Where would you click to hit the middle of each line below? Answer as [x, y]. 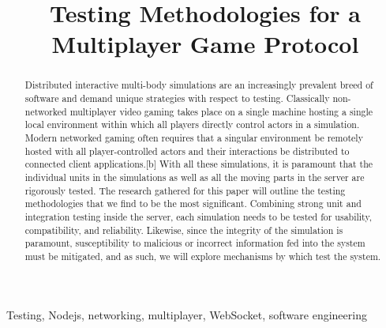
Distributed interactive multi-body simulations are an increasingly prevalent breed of [199, 85]
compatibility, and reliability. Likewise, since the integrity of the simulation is [184, 230]
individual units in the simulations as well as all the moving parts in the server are [195, 177]
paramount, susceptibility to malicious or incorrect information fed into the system [195, 243]
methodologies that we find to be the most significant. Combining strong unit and [193, 204]
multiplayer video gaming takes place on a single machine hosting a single [221, 111]
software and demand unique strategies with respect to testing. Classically [177, 98]
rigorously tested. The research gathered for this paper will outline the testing [185, 190]
